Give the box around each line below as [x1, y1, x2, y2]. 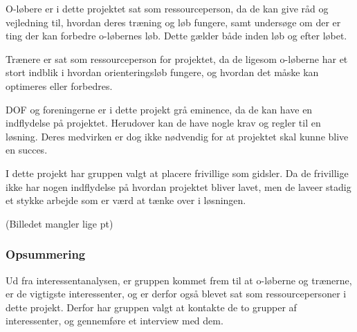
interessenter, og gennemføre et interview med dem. [6, 313, 223, 328]
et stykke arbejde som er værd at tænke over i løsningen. [6, 193, 246, 207]
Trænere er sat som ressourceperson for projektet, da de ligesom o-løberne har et [6, 51, 348, 66]
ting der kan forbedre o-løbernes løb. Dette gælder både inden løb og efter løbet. [6, 28, 347, 43]
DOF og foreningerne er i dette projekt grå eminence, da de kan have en [6, 102, 313, 116]
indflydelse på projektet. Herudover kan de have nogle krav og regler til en [6, 116, 321, 130]
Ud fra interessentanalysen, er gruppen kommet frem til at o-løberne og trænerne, [6, 273, 352, 287]
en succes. [6, 142, 48, 157]
